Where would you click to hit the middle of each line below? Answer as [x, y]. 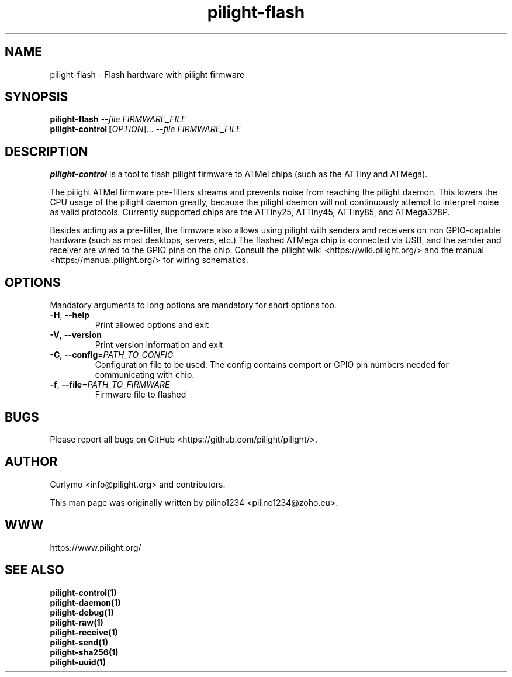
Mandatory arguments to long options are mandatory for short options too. [193, 305]
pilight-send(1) [79, 642]
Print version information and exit [159, 345]
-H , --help [70, 315]
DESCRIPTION [46, 151]
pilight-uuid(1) [78, 662]
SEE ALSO [34, 570]
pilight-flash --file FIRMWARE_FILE [118, 119]
